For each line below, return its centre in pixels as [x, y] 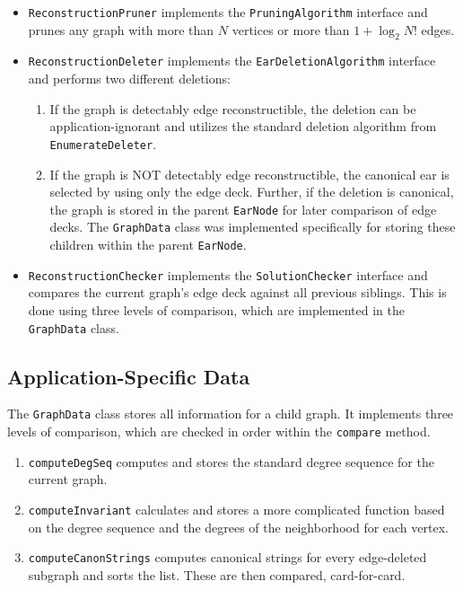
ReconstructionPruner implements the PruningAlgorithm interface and [228, 12]
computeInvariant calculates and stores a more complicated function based [236, 509]
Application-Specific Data [129, 376]
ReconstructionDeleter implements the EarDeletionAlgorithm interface [232, 61]
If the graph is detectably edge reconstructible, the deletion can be [233, 108]
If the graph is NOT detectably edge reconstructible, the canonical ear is [249, 174]
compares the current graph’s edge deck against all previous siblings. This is [237, 292]
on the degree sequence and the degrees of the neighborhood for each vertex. [238, 527]
